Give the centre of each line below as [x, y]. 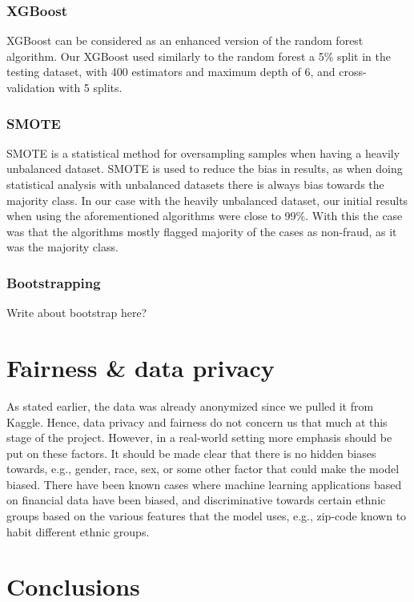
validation [31, 87]
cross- [353, 72]
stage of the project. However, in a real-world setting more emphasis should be [199, 437]
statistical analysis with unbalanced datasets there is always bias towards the [195, 184]
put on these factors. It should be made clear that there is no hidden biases [191, 453]
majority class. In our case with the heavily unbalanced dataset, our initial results [207, 200]
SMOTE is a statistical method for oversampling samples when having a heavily [203, 153]
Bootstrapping [54, 282]
